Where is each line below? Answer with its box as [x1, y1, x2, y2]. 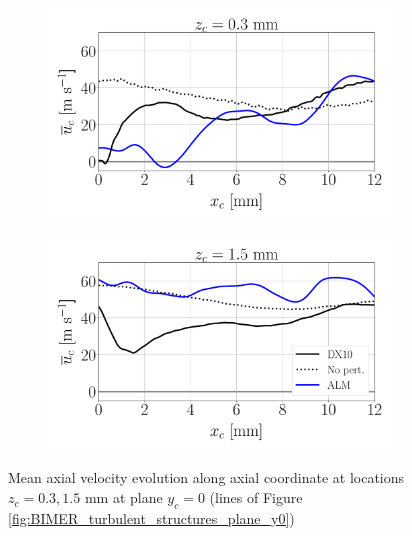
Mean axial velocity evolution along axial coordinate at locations [8, 467, 405, 488]
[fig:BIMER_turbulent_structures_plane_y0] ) [8, 507, 295, 528]
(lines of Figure [209, 487, 303, 508]
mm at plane [84, 487, 163, 508]
